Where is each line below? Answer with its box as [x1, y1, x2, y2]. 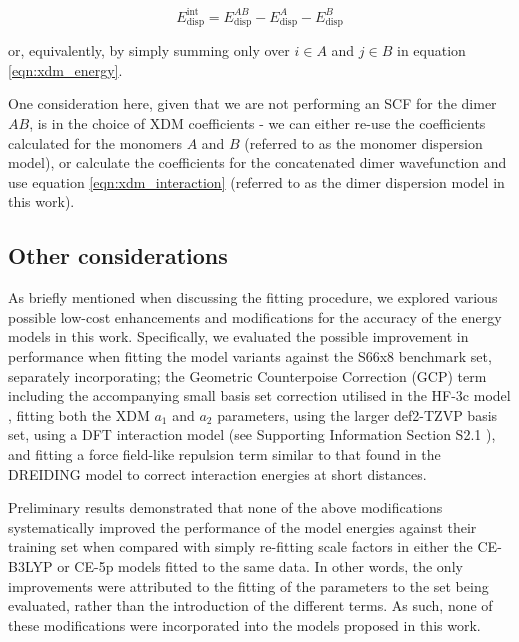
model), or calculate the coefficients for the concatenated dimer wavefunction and [8, 152, 507, 173]
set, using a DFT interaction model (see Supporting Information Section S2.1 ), [8, 424, 496, 445]
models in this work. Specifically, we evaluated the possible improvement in [8, 326, 469, 347]
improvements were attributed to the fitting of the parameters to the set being [8, 575, 489, 596]
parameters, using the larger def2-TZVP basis [217, 404, 498, 425]
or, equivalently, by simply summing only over [8, 40, 290, 61]
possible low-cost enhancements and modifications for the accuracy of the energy [8, 306, 502, 327]
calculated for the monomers [8, 132, 182, 153]
